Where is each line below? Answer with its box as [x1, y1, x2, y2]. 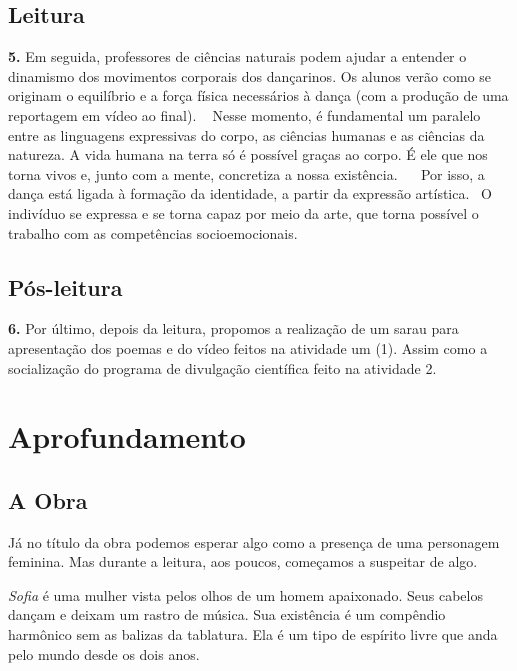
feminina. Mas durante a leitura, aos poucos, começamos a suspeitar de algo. [8, 551, 478, 572]
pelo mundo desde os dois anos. [8, 643, 200, 664]
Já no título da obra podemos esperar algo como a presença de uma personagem [8, 531, 500, 552]
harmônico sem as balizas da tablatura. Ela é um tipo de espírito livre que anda [8, 624, 498, 645]
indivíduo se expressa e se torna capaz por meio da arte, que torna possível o [8, 202, 479, 223]
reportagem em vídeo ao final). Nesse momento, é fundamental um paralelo [8, 104, 481, 125]
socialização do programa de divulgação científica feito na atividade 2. [8, 357, 437, 378]
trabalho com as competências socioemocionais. [8, 222, 298, 243]
